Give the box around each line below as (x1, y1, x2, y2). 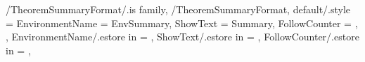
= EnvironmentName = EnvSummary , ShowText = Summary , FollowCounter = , (6, 15, 358, 30)
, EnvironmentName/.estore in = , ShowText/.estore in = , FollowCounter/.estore (6, 29, 359, 44)
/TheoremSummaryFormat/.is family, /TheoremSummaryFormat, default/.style (6, 2, 351, 16)
